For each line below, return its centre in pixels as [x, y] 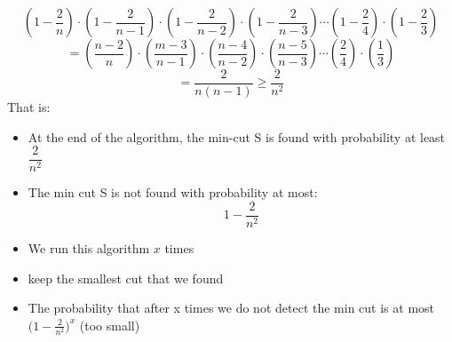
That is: [29, 107]
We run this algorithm [89, 247]
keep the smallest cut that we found [126, 278]
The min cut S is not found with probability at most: [173, 192]
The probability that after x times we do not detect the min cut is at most [231, 308]
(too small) [110, 325]
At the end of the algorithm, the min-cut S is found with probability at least [237, 136]
